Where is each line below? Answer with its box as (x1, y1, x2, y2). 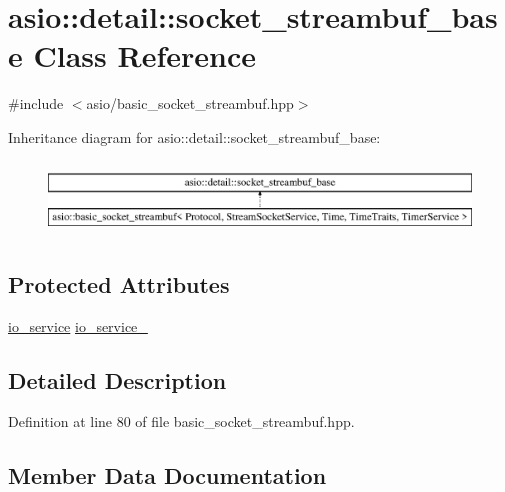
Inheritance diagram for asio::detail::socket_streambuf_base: (8, 126, 381, 147)
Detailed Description (8, 364, 227, 395)
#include (8, 93, 64, 114)
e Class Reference (8, 35, 256, 76)
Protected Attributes (8, 268, 230, 299)
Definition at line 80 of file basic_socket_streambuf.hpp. (8, 411, 355, 432)
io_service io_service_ (8, 315, 148, 336)
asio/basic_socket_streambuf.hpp (86, 93, 294, 114)
